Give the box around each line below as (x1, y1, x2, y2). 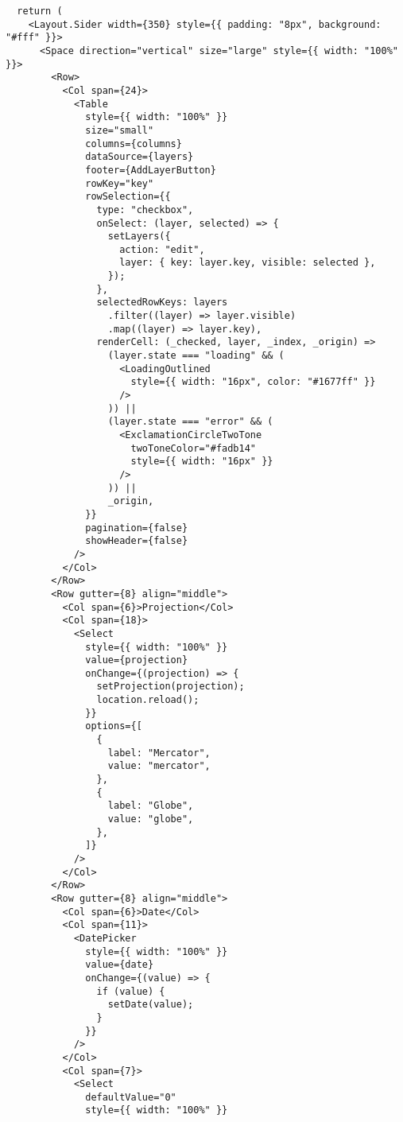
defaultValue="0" (85, 1091, 176, 1103)
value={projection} (85, 654, 188, 666)
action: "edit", (119, 243, 205, 255)
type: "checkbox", (96, 204, 194, 215)
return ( (17, 6, 63, 17)
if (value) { (96, 985, 165, 997)
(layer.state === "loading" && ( (107, 350, 285, 362)
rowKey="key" (85, 177, 154, 189)
